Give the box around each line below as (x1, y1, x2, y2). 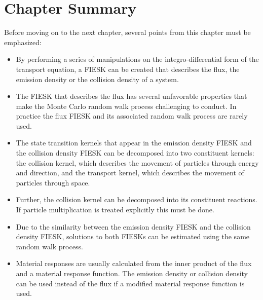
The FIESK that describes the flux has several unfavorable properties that (16, 91, 247, 101)
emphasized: (4, 36, 42, 47)
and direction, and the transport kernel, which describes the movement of (16, 167, 244, 178)
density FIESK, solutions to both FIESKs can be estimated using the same (16, 231, 250, 242)
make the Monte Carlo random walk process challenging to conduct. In (16, 100, 237, 111)
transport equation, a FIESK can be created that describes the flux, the (16, 63, 240, 74)
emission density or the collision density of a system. (16, 73, 179, 84)
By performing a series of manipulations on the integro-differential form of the (16, 54, 259, 64)
